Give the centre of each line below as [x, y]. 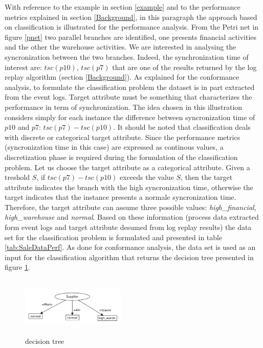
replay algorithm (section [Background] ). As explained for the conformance [122, 77]
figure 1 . [17, 267]
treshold [17, 177]
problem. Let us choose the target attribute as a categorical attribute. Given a [127, 167]
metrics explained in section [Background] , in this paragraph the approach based [131, 17]
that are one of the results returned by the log [184, 67]
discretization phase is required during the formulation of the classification [121, 157]
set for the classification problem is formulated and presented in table [114, 237]
